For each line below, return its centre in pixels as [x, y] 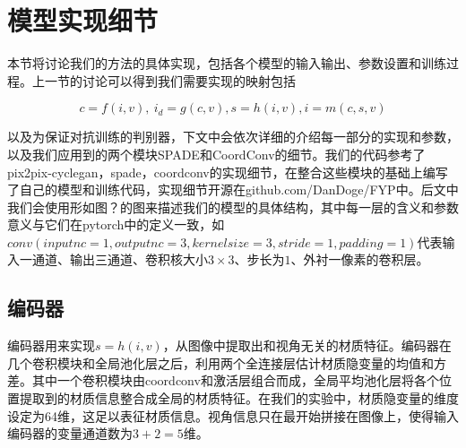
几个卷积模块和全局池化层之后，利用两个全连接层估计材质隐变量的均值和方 [227, 362]
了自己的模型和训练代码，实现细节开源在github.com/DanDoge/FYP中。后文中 [233, 190]
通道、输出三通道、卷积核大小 [120, 259]
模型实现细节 [83, 20]
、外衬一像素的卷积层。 [360, 259]
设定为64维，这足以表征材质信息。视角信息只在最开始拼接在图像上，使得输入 [233, 415]
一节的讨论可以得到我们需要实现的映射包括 [170, 80]
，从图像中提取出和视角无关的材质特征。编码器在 [307, 345]
